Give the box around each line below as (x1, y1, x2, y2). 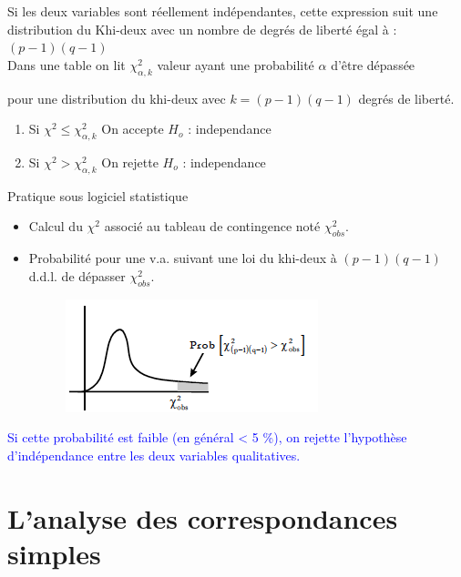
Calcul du (28, 217, 83, 236)
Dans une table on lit (7, 55, 126, 74)
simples (7, 534, 101, 572)
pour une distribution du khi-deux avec (7, 88, 226, 107)
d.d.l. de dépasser (28, 266, 126, 285)
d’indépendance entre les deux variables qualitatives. (7, 445, 301, 464)
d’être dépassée (331, 55, 415, 74)
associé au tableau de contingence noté (104, 217, 321, 236)
